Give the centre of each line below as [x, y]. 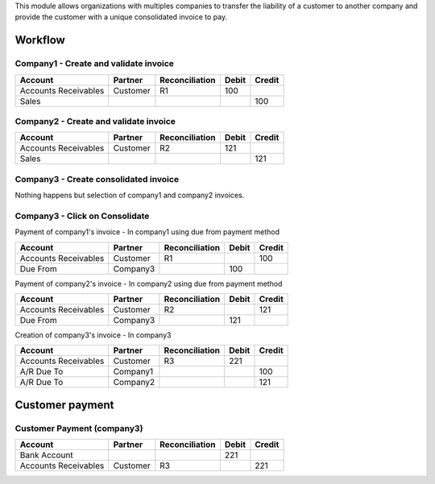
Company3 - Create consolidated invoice [97, 179]
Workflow [40, 40]
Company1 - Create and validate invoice [95, 64]
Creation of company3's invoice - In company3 [93, 335]
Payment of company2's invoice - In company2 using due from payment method [149, 283]
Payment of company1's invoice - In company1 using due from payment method [147, 232]
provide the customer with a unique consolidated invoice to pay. [121, 17]
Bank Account [46, 455]
